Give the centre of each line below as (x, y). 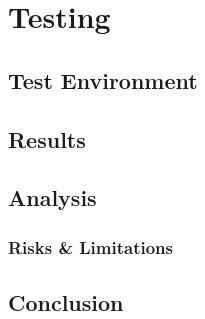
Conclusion (66, 301)
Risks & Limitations (90, 246)
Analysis (52, 197)
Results (47, 138)
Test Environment (103, 79)
